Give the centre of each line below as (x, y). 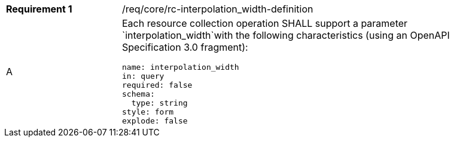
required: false (157, 85)
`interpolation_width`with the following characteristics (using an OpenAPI (286, 35)
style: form (148, 112)
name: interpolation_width (181, 67)
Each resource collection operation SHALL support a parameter (265, 23)
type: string (159, 103)
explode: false (155, 121)
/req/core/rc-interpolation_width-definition (218, 9)
